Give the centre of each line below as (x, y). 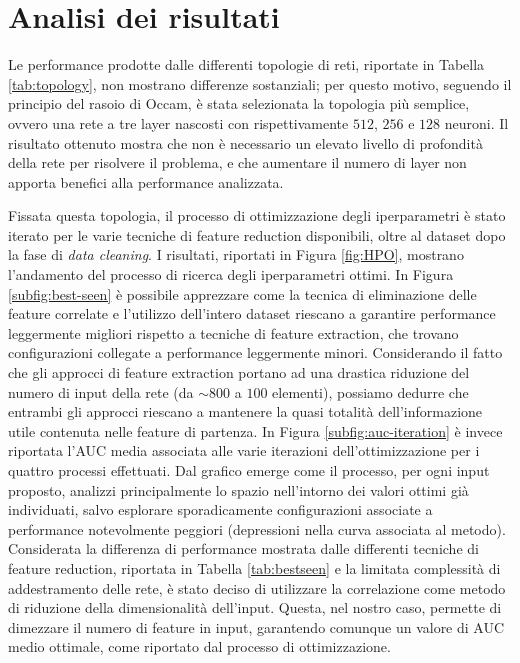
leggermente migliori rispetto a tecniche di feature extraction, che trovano (233, 332)
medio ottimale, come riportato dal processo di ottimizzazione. (199, 646)
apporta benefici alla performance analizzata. (146, 181)
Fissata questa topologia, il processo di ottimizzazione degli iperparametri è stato (257, 215)
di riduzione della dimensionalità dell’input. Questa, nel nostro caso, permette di (255, 607)
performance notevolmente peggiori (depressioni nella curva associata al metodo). (257, 528)
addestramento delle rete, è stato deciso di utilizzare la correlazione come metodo (257, 587)
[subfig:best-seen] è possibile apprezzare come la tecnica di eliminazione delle (242, 293)
